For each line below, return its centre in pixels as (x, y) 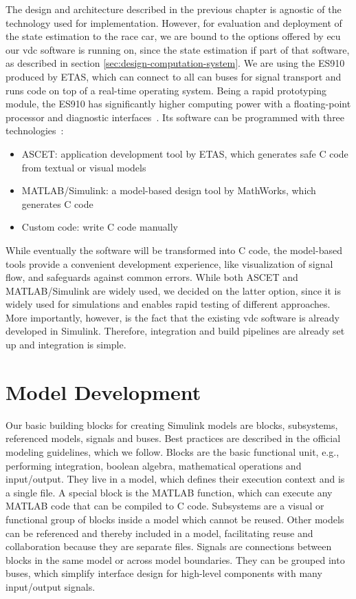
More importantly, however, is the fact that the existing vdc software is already (173, 317)
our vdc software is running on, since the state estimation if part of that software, (178, 49)
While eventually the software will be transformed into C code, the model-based (174, 250)
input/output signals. (51, 586)
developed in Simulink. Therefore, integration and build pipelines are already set (175, 331)
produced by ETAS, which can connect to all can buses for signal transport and (174, 76)
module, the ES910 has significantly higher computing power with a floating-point (178, 104)
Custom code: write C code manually (100, 227)
